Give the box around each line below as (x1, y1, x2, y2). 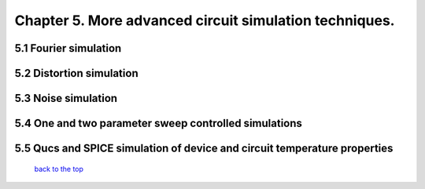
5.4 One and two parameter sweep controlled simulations (14, 117, 303, 130)
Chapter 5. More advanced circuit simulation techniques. (14, 12, 395, 29)
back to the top (34, 164, 84, 173)
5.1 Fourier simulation (14, 42, 122, 55)
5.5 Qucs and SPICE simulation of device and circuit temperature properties (14, 142, 394, 155)
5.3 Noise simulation (14, 92, 118, 105)
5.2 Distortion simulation (14, 67, 139, 80)
